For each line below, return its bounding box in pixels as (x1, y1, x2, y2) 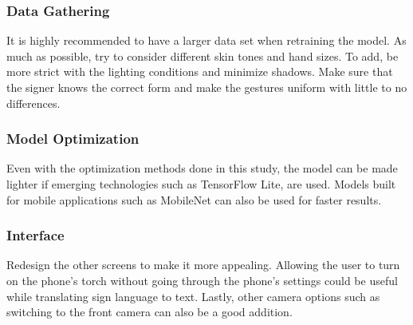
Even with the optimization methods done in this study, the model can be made (6, 160, 398, 176)
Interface (6, 225, 65, 245)
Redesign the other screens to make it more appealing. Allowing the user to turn (6, 256, 400, 273)
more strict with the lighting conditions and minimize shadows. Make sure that (6, 63, 393, 80)
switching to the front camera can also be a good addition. (6, 303, 293, 320)
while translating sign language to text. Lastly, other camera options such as (6, 287, 380, 304)
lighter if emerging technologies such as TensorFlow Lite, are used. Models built (6, 176, 396, 192)
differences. (6, 94, 61, 111)
